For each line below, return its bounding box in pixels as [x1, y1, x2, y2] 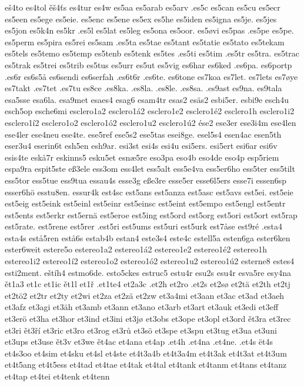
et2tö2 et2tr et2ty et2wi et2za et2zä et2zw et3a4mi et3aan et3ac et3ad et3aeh [5, 289, 285, 301]
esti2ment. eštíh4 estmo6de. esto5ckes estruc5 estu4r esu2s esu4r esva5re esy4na [5, 266, 292, 278]
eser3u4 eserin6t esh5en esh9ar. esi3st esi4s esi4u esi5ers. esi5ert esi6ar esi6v [5, 139, 278, 152]
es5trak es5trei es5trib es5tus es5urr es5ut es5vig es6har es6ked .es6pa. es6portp [5, 58, 292, 71]
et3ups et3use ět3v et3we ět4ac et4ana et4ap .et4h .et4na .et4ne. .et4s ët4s [5, 335, 273, 348]
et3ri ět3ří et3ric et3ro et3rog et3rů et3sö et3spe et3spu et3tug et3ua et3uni [5, 324, 277, 336]
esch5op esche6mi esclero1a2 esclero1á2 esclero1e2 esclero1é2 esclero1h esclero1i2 [5, 105, 295, 117]
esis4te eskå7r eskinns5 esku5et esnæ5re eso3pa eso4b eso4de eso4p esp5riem [5, 151, 279, 163]
